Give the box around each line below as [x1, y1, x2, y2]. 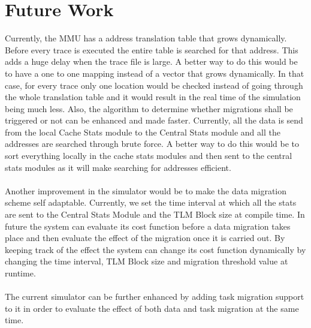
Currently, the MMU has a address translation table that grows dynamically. [5, 32, 287, 44]
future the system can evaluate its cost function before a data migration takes [5, 219, 291, 232]
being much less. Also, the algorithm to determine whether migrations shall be [5, 102, 293, 115]
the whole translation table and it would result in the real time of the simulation [5, 91, 301, 103]
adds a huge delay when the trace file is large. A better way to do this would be [5, 55, 298, 68]
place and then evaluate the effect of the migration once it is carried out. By [5, 231, 285, 244]
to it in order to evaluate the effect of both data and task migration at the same [5, 302, 299, 314]
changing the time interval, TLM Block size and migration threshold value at [5, 255, 288, 267]
